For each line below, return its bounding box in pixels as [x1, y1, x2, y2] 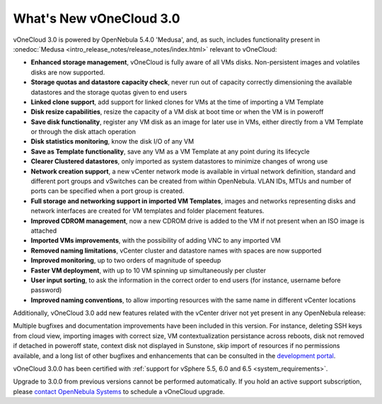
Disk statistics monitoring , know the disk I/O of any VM [30, 137, 195, 146]
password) [30, 286, 62, 294]
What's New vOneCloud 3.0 [13, 11, 180, 26]
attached [30, 226, 57, 235]
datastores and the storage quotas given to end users [30, 88, 187, 96]
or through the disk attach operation [30, 127, 136, 136]
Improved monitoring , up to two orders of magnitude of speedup [30, 256, 221, 265]
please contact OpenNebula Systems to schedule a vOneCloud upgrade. [13, 387, 226, 396]
